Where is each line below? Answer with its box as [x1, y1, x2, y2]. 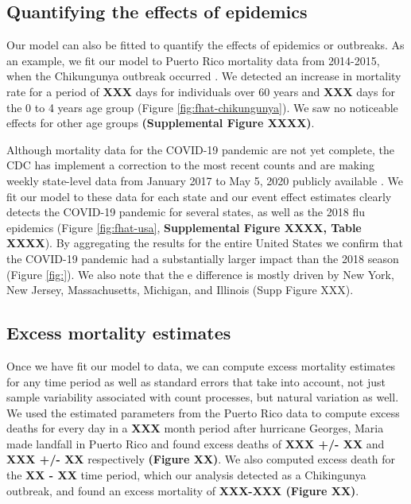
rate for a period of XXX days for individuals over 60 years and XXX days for [6, 83, 395, 99]
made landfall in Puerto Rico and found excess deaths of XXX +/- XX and [6, 435, 385, 452]
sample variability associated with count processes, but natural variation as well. [6, 389, 399, 405]
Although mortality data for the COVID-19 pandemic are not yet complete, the [6, 141, 394, 157]
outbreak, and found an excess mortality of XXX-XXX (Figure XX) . [6, 482, 359, 498]
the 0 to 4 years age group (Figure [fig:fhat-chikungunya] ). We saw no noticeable [6, 99, 398, 115]
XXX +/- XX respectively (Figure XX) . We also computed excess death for [6, 451, 395, 467]
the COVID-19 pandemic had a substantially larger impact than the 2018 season [6, 250, 399, 266]
